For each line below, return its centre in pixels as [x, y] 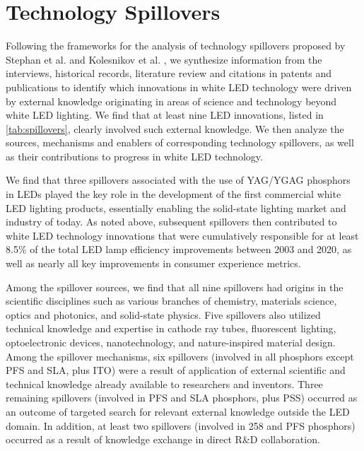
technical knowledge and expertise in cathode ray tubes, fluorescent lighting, [171, 328]
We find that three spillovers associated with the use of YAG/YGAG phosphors [178, 180]
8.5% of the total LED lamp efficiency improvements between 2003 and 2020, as [179, 249]
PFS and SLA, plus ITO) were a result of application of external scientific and [176, 370]
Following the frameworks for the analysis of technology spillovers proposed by [176, 46]
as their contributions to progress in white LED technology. [134, 156]
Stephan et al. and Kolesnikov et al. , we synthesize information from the [164, 59]
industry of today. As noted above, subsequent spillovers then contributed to [171, 222]
